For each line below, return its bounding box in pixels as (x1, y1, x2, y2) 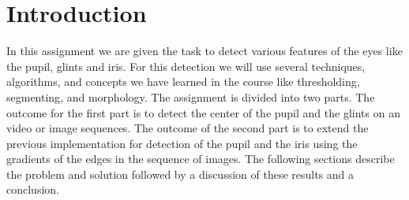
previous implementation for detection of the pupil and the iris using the (6, 135, 358, 151)
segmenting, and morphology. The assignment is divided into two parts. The (6, 88, 375, 105)
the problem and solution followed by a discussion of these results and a (6, 165, 355, 182)
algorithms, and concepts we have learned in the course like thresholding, (6, 73, 360, 90)
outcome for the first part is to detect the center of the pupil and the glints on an (6, 104, 400, 120)
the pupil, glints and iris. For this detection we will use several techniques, (6, 57, 366, 74)
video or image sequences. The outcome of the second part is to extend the (6, 120, 369, 136)
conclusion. (6, 181, 59, 198)
